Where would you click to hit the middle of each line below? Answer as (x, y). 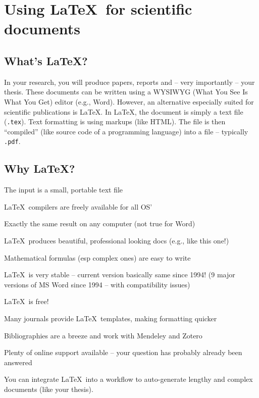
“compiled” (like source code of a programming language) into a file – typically (126, 131)
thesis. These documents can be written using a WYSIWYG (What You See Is (126, 92)
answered (18, 362)
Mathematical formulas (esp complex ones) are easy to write (97, 257)
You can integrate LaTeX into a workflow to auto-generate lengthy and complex (128, 379)
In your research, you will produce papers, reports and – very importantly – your (129, 82)
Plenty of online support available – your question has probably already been (123, 352)
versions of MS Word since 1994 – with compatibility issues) (97, 284)
